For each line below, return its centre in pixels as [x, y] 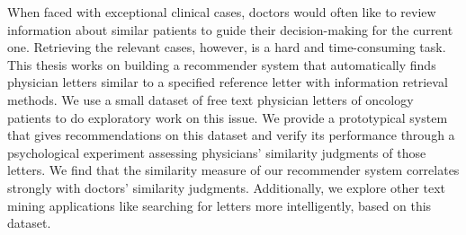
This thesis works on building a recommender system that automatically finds [222, 64]
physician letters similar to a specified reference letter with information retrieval [228, 82]
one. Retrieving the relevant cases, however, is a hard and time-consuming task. [227, 47]
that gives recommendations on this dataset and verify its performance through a [231, 135]
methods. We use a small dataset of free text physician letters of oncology [211, 99]
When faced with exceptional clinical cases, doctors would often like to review [222, 12]
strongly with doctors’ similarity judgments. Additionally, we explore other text [227, 187]
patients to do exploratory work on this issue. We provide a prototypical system [228, 117]
